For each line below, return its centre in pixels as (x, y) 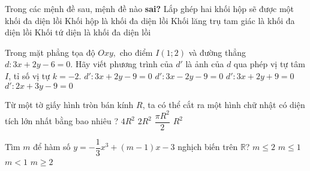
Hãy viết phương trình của (124, 64)
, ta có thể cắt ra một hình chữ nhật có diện (224, 104)
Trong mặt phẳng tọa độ (50, 52)
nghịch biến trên (208, 147)
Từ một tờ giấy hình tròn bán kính (69, 104)
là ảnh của (205, 64)
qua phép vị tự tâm (269, 64)
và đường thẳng (217, 52)
